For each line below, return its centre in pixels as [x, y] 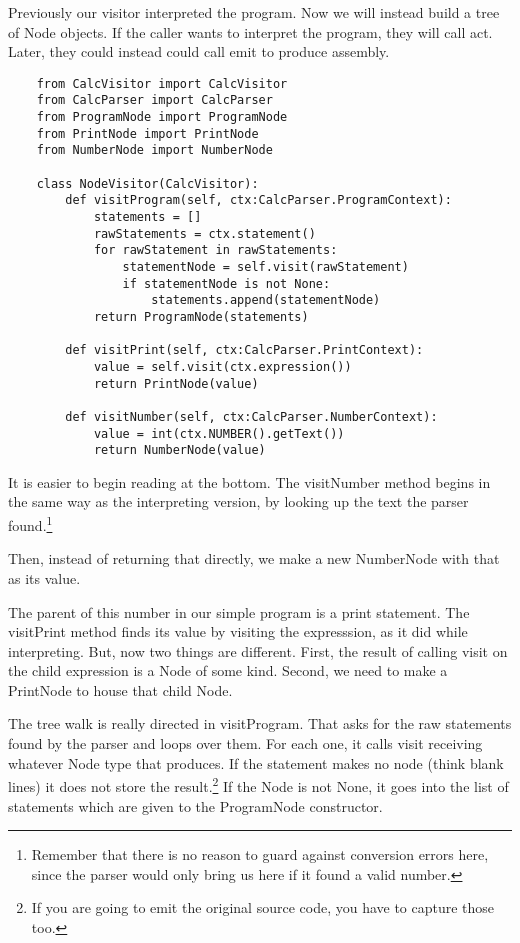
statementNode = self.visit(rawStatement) [265, 267]
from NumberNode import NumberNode [154, 150]
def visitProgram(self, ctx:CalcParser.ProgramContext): [258, 200]
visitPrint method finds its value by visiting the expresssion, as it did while [238, 631]
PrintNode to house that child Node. [120, 689]
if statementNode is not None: [226, 283]
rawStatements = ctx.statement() [204, 233]
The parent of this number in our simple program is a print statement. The [239, 611]
